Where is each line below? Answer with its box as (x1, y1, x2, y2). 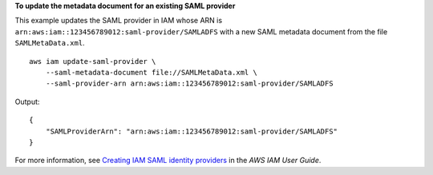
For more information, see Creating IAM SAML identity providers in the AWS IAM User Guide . (14, 156, 322, 165)
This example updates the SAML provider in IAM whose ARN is (14, 16, 223, 26)
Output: (14, 97, 40, 106)
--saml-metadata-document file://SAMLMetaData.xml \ (45, 68, 258, 77)
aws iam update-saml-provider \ (29, 57, 156, 66)
